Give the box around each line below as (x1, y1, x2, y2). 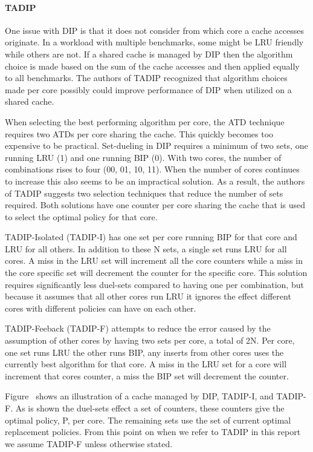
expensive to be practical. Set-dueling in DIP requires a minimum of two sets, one (5, 139, 308, 152)
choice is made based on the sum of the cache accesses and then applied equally (5, 59, 300, 72)
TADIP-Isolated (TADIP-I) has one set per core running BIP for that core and (5, 231, 297, 243)
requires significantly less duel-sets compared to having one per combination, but (5, 278, 304, 290)
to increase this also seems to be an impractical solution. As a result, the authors (5, 174, 305, 187)
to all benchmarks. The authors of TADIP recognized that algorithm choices (5, 71, 288, 84)
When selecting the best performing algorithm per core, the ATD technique (5, 115, 285, 128)
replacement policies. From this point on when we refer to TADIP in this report (5, 425, 301, 438)
